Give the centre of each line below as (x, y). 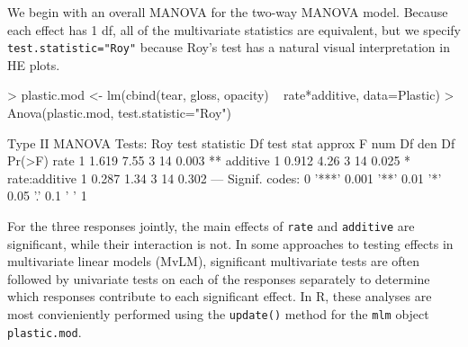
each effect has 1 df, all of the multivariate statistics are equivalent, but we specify (234, 29)
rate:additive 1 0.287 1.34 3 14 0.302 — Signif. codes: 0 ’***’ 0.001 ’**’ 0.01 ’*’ (225, 178)
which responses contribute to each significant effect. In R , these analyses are (220, 296)
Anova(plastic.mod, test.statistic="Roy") (119, 113)
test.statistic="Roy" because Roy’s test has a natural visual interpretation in (229, 47)
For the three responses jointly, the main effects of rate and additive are (211, 226)
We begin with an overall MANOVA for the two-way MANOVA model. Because (228, 12)
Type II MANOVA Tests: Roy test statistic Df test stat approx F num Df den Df (231, 142)
